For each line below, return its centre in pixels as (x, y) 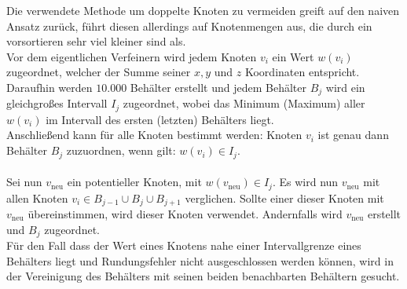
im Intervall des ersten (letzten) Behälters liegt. (160, 119)
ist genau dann (353, 135)
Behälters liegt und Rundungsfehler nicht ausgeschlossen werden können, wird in (200, 260)
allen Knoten (37, 198)
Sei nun (24, 182)
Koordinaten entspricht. (302, 72)
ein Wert (293, 56)
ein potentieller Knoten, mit (134, 182)
